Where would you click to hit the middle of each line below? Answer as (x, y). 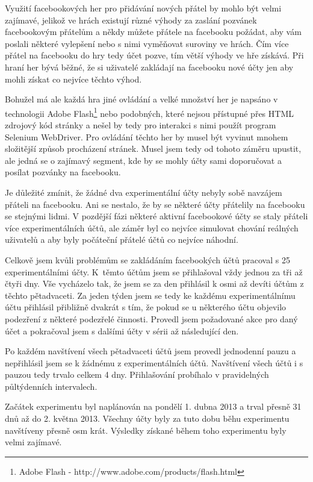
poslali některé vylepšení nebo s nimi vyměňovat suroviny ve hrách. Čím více (147, 43)
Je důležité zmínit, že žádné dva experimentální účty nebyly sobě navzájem (144, 192)
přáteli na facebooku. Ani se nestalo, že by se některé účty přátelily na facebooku (155, 204)
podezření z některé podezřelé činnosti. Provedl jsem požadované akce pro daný (151, 318)
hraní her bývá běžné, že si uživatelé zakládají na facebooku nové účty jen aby (149, 67)
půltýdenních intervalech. (51, 386)
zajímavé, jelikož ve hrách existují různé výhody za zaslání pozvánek (131, 20)
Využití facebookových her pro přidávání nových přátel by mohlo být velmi (143, 8)
